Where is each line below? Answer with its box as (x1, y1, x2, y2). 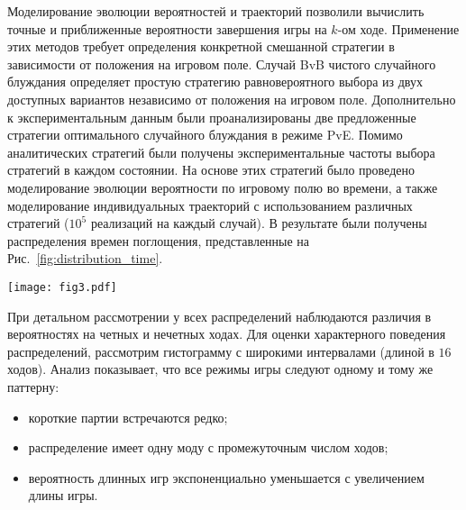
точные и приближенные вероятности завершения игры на (7, 19, 327, 38)
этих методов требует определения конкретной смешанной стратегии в (7, 37, 395, 56)
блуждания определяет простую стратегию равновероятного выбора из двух (7, 72, 423, 91)
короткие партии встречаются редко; (28, 407, 228, 426)
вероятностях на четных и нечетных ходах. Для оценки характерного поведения (7, 324, 446, 343)
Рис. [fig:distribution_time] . (7, 249, 163, 268)
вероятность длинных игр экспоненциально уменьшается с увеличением (28, 468, 425, 487)
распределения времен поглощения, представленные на (7, 231, 310, 250)
